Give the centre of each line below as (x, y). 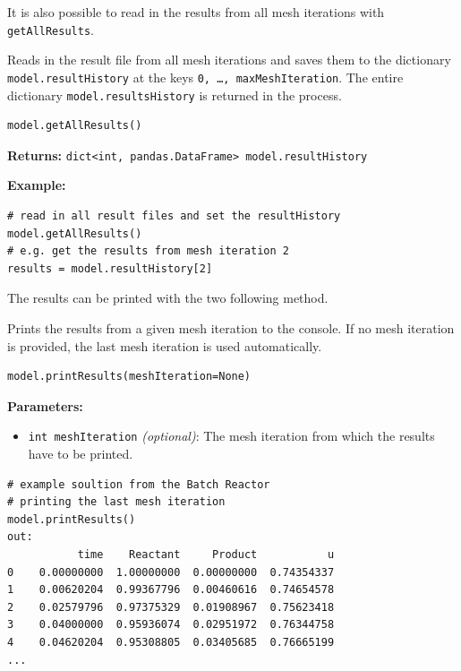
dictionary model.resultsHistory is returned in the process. (175, 95)
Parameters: (45, 405)
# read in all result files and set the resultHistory (174, 216)
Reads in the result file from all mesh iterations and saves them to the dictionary (229, 60)
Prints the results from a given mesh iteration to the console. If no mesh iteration (231, 327)
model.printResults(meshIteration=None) (129, 377)
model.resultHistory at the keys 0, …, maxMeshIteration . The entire (205, 77)
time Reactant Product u (206, 554)
